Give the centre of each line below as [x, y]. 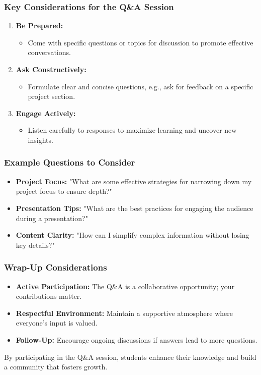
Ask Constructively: [51, 69]
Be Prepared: [39, 25]
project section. [52, 96]
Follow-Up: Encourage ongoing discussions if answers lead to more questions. [137, 339]
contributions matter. [49, 296]
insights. [40, 140]
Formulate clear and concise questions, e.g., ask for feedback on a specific [141, 86]
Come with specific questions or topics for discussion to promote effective [141, 42]
